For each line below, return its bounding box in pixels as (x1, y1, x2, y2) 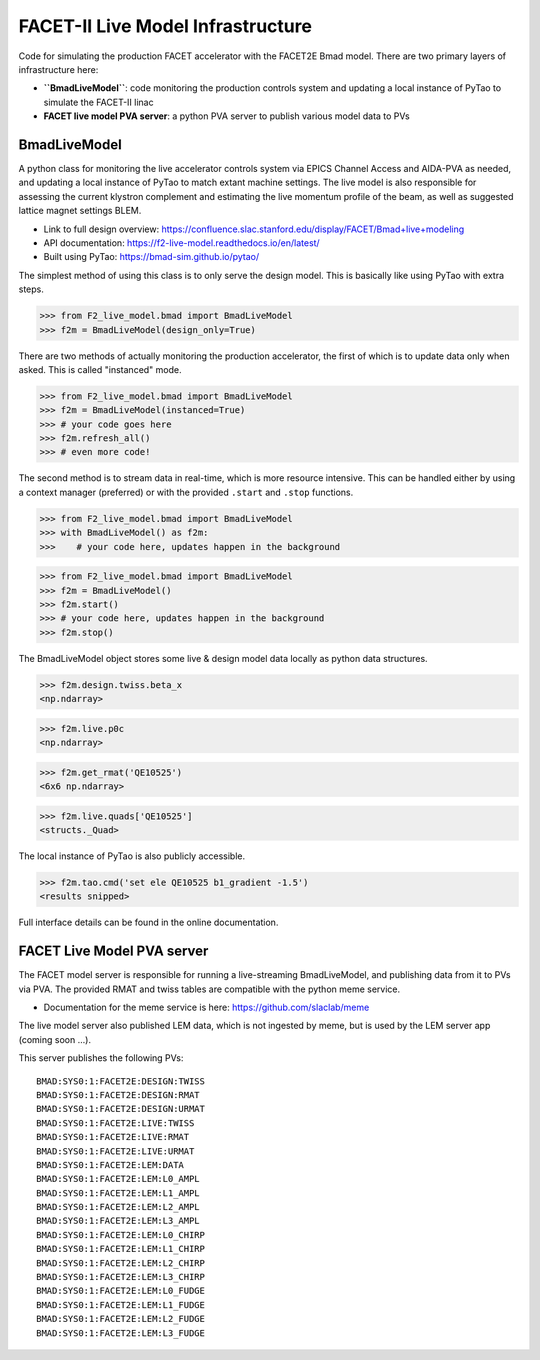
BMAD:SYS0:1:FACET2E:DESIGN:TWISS (36, 1075, 205, 1087)
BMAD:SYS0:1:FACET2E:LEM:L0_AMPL (36, 1173, 200, 1185)
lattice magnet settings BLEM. (18, 205, 142, 217)
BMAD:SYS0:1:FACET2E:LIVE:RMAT (36, 1131, 190, 1143)
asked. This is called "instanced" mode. (18, 363, 182, 375)
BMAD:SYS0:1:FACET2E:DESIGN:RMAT (36, 1089, 200, 1100)
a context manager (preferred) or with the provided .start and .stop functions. (18, 486, 354, 498)
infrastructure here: (18, 63, 99, 75)
